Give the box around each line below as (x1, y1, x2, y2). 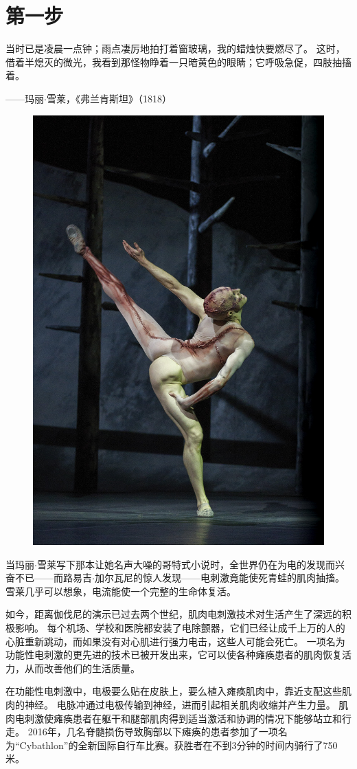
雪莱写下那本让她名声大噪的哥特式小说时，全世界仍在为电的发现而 (36, 557, 335, 571)
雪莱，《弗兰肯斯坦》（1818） (46, 91, 172, 105)
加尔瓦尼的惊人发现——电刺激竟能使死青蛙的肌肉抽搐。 (94, 570, 345, 585)
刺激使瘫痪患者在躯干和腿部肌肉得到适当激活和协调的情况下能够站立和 (24, 711, 342, 725)
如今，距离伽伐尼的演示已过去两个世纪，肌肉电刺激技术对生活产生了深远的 (5, 607, 342, 621)
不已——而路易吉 (14, 570, 92, 585)
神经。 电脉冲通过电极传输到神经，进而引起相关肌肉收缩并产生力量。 (24, 698, 336, 712)
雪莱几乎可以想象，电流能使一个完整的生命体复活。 (5, 583, 236, 598)
